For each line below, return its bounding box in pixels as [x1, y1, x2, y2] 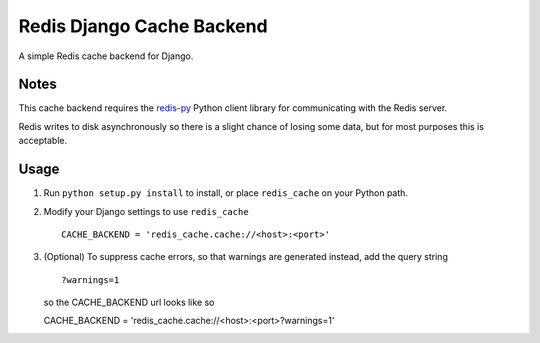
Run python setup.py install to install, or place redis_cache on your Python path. [43, 187, 409, 199]
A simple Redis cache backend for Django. [18, 50, 194, 62]
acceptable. [18, 135, 68, 147]
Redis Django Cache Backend [18, 15, 269, 37]
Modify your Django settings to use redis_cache [43, 205, 249, 217]
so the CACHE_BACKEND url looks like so [43, 296, 215, 309]
